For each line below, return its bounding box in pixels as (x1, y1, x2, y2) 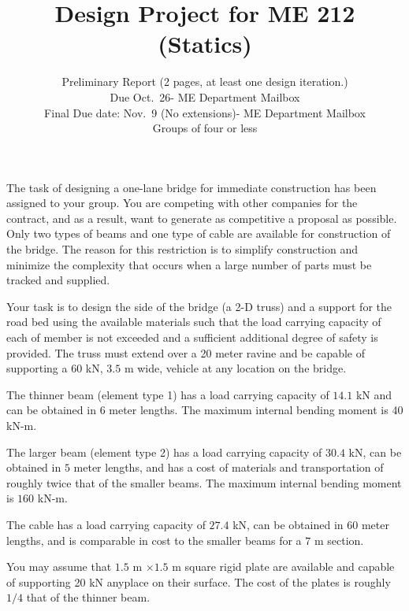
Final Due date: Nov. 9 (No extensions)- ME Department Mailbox (44, 104, 366, 120)
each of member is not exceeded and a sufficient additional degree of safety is (6, 329, 378, 346)
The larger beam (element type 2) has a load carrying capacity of (6, 443, 322, 460)
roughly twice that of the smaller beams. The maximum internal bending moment (6, 474, 402, 491)
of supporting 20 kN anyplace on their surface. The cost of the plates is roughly (6, 573, 391, 590)
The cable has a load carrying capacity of (6, 516, 206, 532)
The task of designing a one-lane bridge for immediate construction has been (6, 179, 377, 195)
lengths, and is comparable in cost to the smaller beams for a (6, 531, 302, 548)
